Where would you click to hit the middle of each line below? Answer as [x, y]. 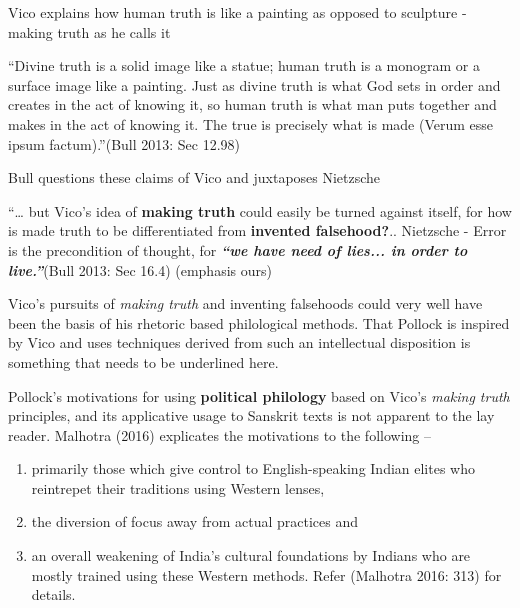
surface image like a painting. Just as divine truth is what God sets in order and [254, 84]
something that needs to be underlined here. [143, 361]
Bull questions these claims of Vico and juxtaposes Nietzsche [194, 177]
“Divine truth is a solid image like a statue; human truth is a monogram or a [244, 65]
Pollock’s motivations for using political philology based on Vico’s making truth [259, 395]
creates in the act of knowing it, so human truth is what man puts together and [252, 104]
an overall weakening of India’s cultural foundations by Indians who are [251, 555]
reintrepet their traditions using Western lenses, [178, 487]
